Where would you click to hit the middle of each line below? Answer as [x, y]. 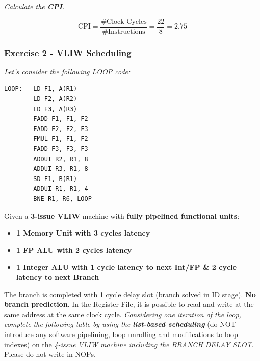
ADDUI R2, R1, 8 [61, 159]
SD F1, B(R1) [55, 179]
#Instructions [124, 31]
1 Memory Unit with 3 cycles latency [83, 233]
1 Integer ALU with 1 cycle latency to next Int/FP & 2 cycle [126, 267]
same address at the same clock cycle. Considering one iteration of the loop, [123, 314]
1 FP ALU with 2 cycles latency [74, 250]
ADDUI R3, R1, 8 [61, 169]
